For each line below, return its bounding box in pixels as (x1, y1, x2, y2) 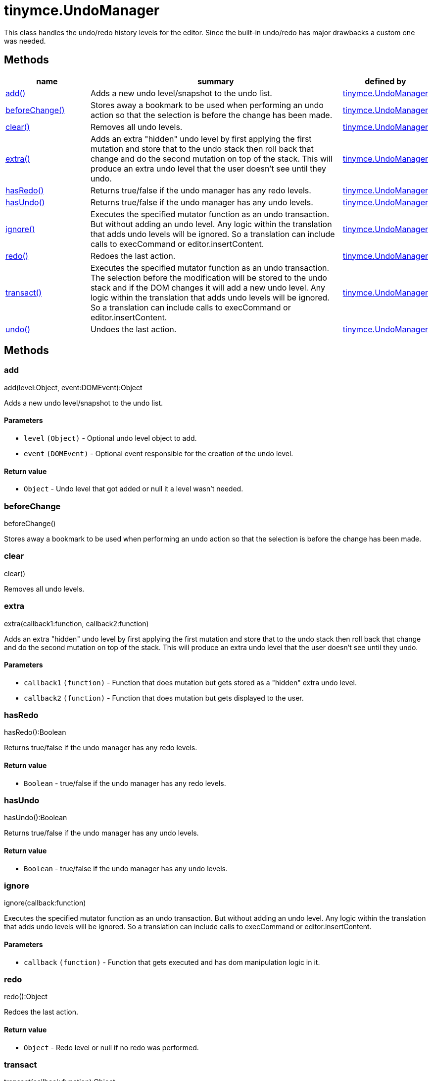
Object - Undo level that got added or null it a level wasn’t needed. (24, 484, 243, 493)
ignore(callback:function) (4, 899, 86, 907)
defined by (365, 76, 406, 86)
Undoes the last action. (90, 324, 177, 334)
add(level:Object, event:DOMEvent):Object (4, 383, 143, 392)
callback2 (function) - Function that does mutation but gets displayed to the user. (24, 693, 304, 702)
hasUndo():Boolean (4, 813, 67, 822)
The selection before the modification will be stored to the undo (90, 272, 327, 283)
